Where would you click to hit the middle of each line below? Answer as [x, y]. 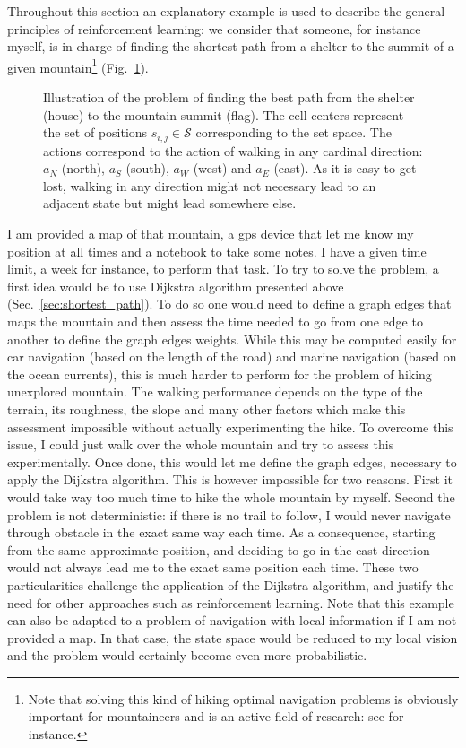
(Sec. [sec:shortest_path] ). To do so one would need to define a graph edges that [229, 304]
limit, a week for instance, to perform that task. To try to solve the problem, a [223, 269]
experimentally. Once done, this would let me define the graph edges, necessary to [232, 461]
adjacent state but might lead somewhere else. [170, 203]
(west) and [222, 168]
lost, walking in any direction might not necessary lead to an [210, 185]
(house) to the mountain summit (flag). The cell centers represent [224, 114]
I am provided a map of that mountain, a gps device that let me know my [211, 234]
